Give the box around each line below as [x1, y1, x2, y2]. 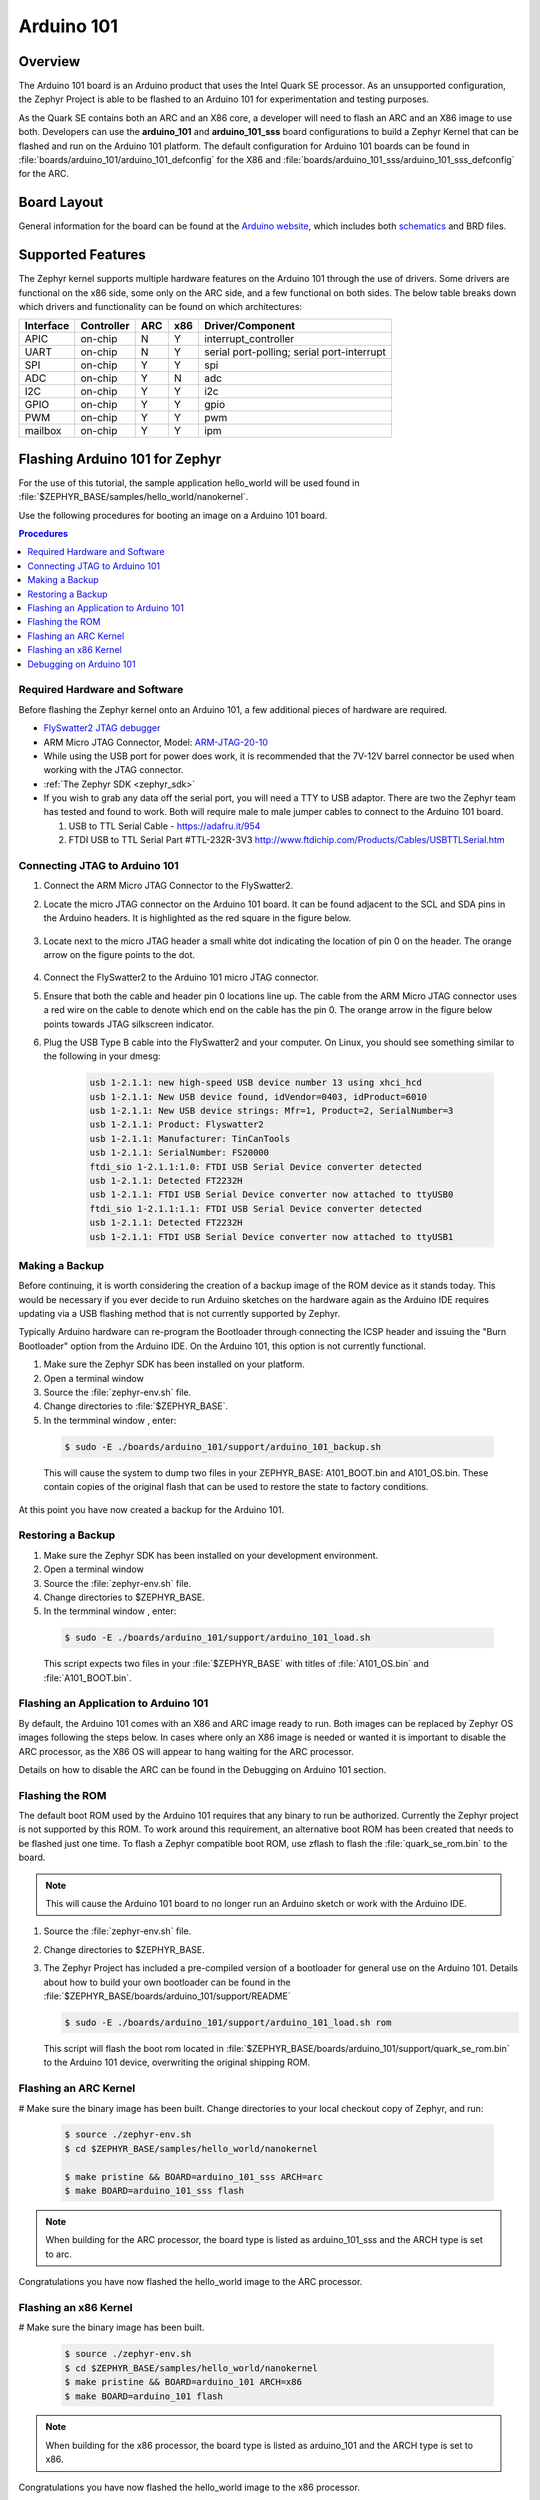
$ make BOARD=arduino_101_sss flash [64, 2185, 245, 2197]
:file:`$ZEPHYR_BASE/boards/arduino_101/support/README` [43, 1990, 291, 2002]
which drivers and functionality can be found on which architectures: [18, 301, 303, 312]
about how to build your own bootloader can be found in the [43, 1976, 292, 1988]
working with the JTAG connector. [43, 764, 184, 776]
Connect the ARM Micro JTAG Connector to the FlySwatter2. [43, 880, 294, 892]
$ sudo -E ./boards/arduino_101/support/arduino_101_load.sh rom [64, 2016, 392, 2028]
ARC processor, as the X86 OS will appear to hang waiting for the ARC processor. [18, 1745, 354, 1757]
